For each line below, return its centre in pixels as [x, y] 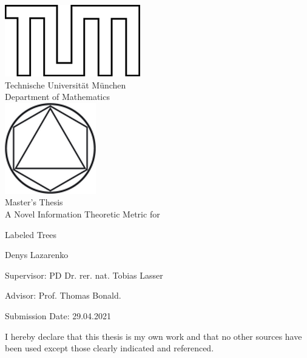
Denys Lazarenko [37, 255]
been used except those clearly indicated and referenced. [110, 348]
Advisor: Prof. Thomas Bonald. [63, 295]
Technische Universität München [66, 85]
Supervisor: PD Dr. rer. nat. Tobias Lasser [84, 275]
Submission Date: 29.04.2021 [58, 315]
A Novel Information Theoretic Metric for [83, 214]
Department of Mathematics [57, 97]
